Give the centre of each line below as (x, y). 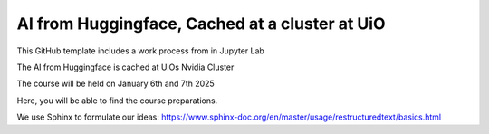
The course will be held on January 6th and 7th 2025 (115, 84)
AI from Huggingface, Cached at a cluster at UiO (201, 24)
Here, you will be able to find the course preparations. (117, 100)
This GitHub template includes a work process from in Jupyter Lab (140, 51)
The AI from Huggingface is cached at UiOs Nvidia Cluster (125, 67)
